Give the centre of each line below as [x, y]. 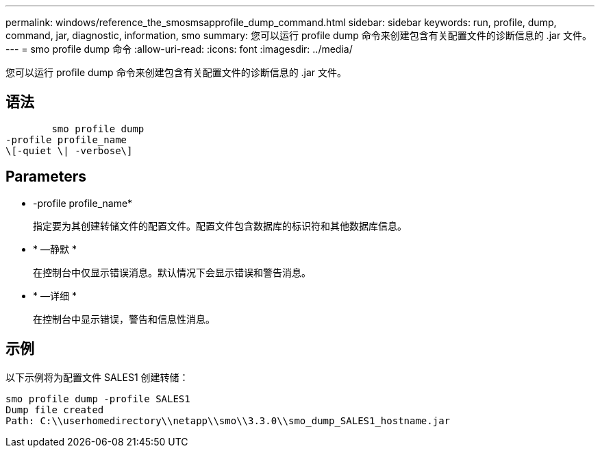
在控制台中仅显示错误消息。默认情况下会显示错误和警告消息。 [172, 272]
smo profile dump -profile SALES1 [98, 399]
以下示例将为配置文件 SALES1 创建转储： [97, 377]
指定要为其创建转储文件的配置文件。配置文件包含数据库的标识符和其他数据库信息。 [220, 225]
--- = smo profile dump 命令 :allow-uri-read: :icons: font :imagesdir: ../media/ [179, 49]
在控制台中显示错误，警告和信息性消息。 [124, 319]
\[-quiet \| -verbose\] [69, 150]
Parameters [46, 177]
